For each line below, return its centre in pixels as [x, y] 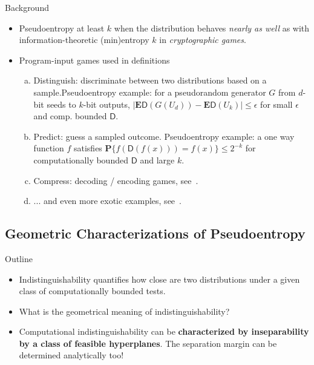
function [49, 148]
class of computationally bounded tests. [92, 291]
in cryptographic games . [203, 40]
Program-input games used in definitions [94, 60]
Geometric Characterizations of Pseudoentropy [155, 233]
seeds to [61, 104]
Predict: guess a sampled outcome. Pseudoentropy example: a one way [164, 136]
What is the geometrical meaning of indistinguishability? [124, 311]
